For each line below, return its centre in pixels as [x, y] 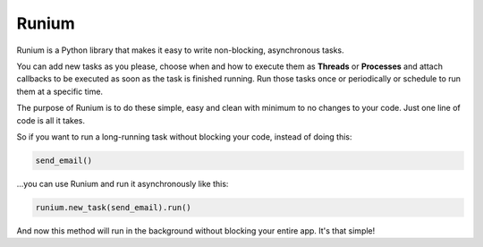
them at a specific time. [59, 91]
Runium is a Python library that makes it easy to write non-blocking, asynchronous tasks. [180, 50]
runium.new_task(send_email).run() [113, 207]
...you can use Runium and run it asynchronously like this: [123, 183]
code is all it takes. [51, 120]
